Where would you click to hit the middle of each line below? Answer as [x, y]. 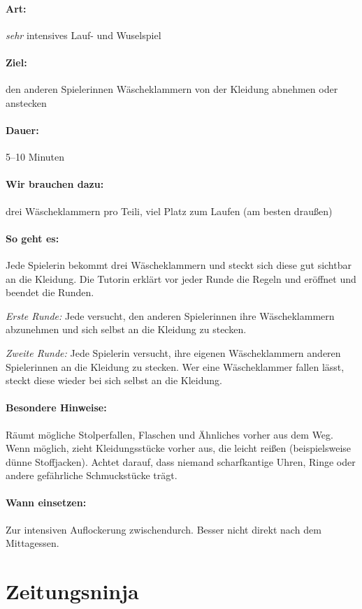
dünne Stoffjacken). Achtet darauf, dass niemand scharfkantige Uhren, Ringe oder [181, 461]
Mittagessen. [32, 543]
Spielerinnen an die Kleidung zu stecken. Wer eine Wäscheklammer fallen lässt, [175, 366]
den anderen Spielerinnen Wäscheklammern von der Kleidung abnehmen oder [172, 89]
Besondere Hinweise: [56, 408]
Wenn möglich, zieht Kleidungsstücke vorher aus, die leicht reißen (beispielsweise [179, 448]
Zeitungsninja [72, 591]
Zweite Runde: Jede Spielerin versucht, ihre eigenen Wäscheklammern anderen [173, 352]
